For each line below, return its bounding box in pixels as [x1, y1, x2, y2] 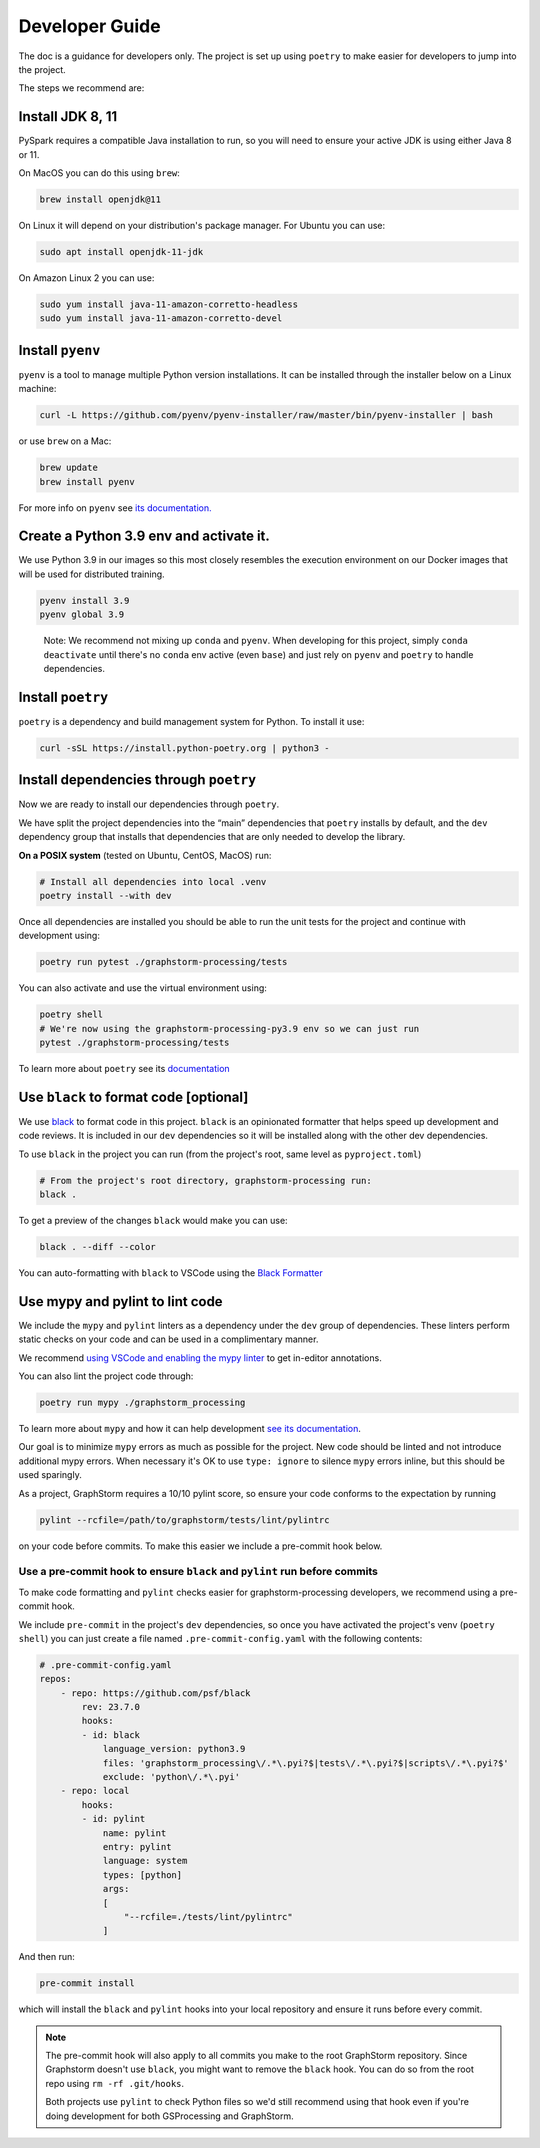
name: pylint [102, 1827, 167, 1839]
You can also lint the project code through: [18, 1370, 194, 1382]
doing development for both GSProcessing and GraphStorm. [45, 2110, 294, 2122]
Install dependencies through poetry [18, 771, 257, 789]
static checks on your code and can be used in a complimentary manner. [18, 1333, 319, 1345]
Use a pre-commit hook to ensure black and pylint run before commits [18, 1565, 379, 1579]
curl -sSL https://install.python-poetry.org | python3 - [39, 742, 330, 754]
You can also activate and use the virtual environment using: [18, 982, 267, 994]
